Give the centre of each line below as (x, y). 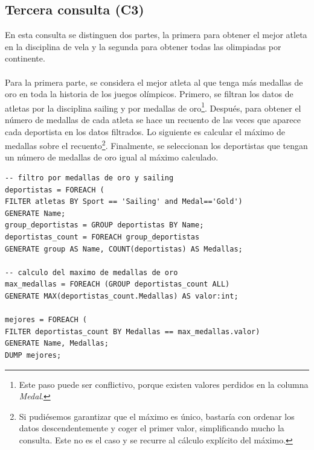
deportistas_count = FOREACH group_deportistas (102, 237)
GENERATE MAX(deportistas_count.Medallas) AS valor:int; (122, 296)
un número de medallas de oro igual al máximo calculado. (112, 157)
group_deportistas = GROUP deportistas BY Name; (104, 225)
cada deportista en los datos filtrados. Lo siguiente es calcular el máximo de (145, 131)
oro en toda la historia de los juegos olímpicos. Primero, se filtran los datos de (149, 94)
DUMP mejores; (33, 355)
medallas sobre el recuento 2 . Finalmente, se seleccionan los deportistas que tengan (156, 144)
